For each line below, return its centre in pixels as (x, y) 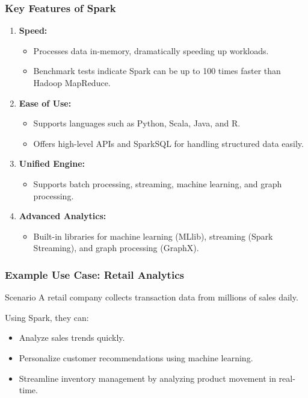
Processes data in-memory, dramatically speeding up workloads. (151, 50)
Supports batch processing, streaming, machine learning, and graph (158, 183)
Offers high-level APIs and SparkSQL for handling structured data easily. (168, 143)
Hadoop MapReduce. (72, 82)
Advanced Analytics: (63, 216)
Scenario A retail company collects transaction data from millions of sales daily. (152, 297)
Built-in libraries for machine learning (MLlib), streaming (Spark (153, 236)
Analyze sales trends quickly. (72, 337)
